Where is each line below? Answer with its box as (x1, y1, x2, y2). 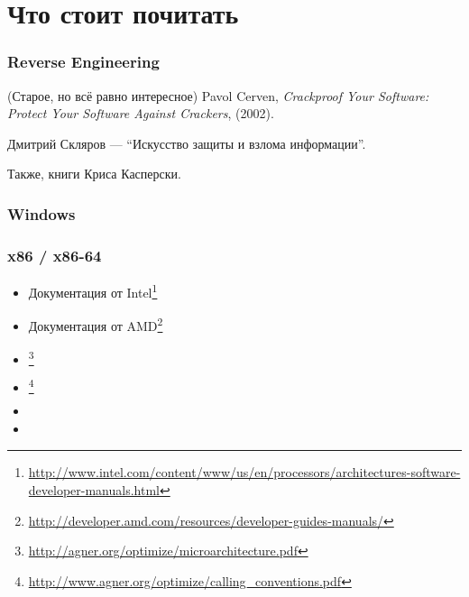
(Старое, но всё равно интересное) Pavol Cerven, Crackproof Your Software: (7, 86, 429, 105)
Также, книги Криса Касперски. (7, 164, 181, 183)
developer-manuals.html (28, 480, 160, 499)
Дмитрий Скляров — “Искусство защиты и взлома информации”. (7, 133, 366, 152)
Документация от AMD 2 (28, 314, 163, 335)
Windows (7, 202, 76, 225)
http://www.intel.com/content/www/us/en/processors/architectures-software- (28, 463, 461, 482)
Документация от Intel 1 (28, 280, 158, 301)
